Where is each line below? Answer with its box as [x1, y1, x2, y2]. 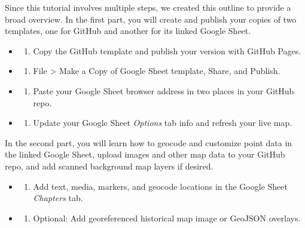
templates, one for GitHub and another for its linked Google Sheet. [5, 24, 251, 37]
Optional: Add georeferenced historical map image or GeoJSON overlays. [33, 211, 301, 224]
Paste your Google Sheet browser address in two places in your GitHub [33, 84, 294, 97]
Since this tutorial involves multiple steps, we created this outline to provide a [5, 1, 291, 13]
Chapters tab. [33, 192, 83, 204]
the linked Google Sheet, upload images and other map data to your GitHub [5, 148, 285, 161]
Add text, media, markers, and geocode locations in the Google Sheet [33, 180, 288, 192]
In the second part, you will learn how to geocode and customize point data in [5, 136, 292, 149]
